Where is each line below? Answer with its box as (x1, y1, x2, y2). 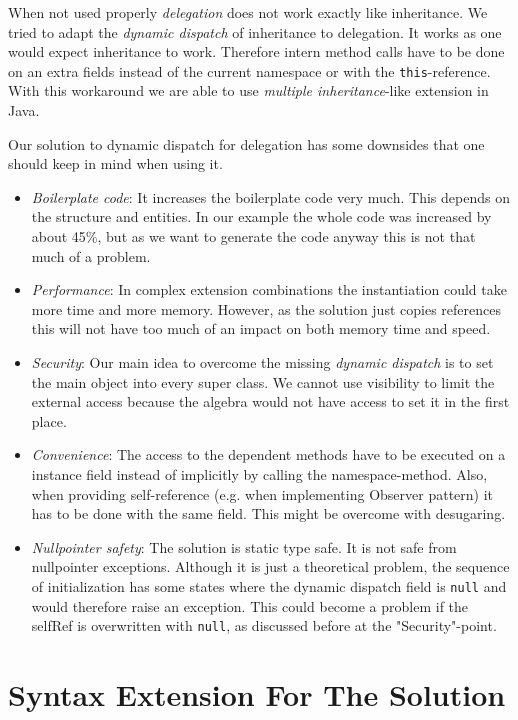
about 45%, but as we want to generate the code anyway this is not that (31, 226, 476, 246)
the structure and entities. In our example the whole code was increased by (31, 206, 492, 227)
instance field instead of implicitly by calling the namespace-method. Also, (31, 463, 488, 484)
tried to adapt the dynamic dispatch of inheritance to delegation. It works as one (8, 21, 502, 42)
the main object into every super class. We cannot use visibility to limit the (31, 371, 495, 392)
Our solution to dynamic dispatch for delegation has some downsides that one (8, 133, 485, 154)
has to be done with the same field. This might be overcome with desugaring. (31, 503, 506, 524)
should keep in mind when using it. (8, 153, 223, 174)
